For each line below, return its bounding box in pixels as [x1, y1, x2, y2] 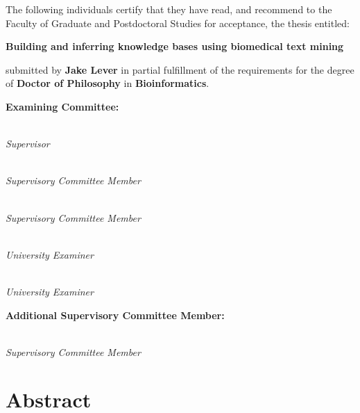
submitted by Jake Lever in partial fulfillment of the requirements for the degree [6, 62, 354, 76]
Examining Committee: [6, 99, 119, 113]
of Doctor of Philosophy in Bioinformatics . [6, 76, 209, 90]
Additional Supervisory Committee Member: [6, 307, 225, 322]
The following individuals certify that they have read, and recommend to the [6, 2, 332, 16]
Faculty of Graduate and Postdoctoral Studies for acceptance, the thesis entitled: [6, 15, 350, 30]
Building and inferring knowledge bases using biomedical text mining [6, 39, 344, 54]
